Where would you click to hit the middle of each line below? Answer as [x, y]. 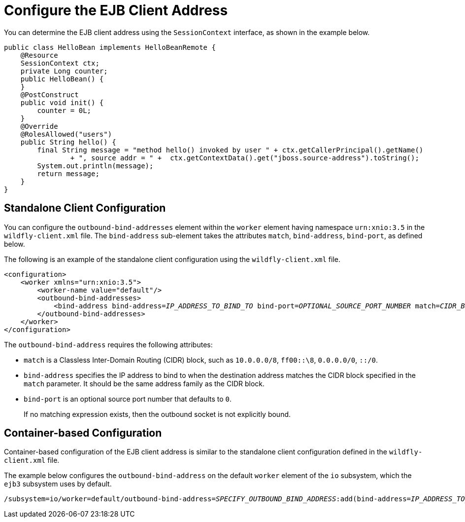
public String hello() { [68, 142]
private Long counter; [64, 71]
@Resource [39, 55]
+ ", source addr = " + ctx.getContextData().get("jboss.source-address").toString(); [245, 158]
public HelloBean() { [62, 79]
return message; [68, 173]
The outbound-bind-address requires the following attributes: [108, 344]
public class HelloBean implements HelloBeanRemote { [110, 47]
